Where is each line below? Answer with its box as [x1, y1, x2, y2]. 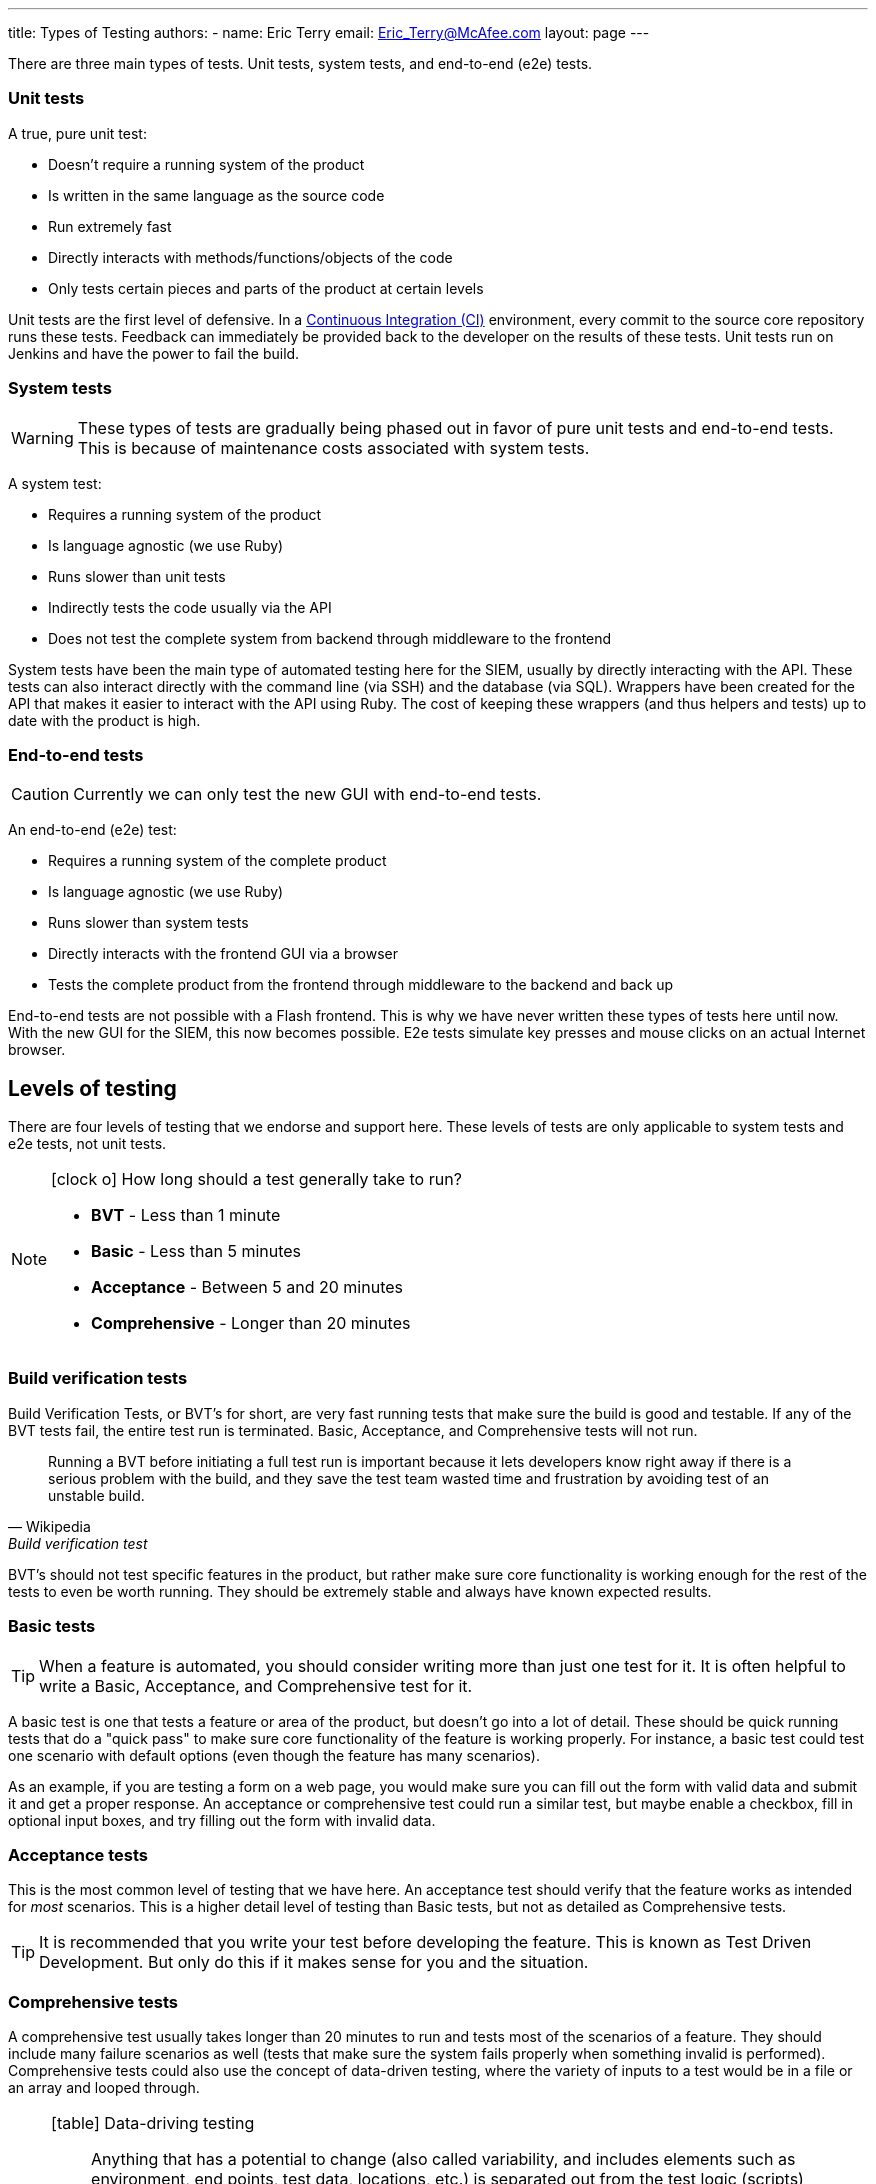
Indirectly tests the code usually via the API [48, 598, 332, 616]
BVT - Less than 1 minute [91, 1205, 281, 1226]
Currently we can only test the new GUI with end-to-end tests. [73, 784, 542, 805]
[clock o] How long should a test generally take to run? [51, 1169, 462, 1190]
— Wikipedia [8, 1517, 91, 1535]
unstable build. [48, 1486, 145, 1504]
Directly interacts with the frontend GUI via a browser [48, 945, 399, 963]
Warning [11, 427, 74, 448]
